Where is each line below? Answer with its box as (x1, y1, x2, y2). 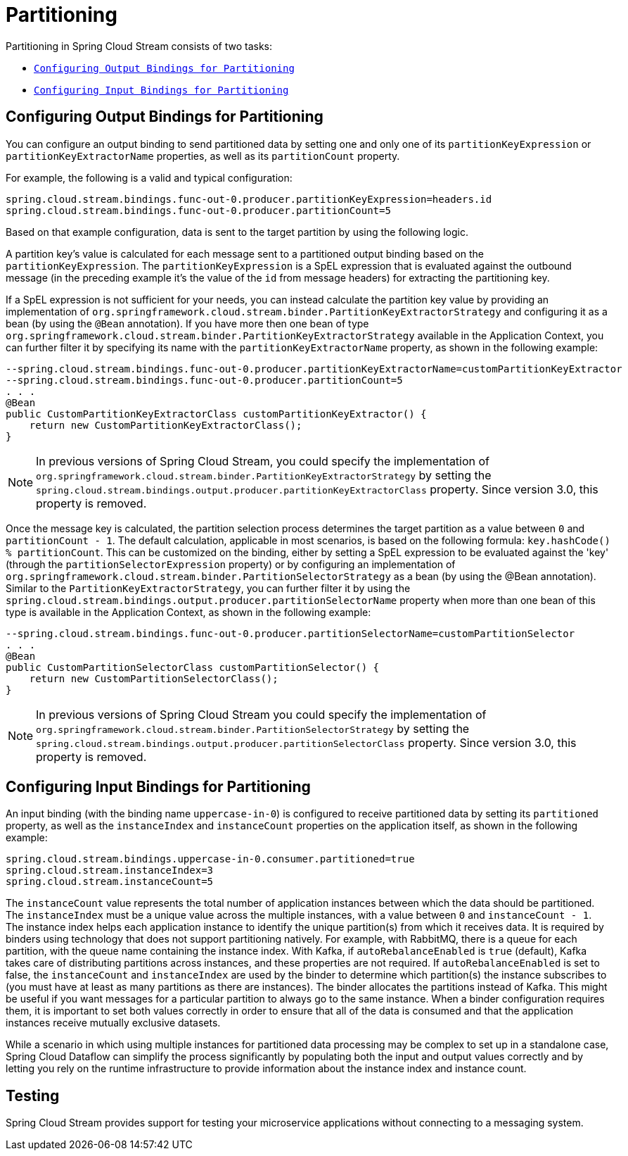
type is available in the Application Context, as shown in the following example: (6, 605, 371, 618)
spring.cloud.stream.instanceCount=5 (6, 876, 214, 888)
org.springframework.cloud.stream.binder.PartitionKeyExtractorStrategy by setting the (36, 467, 492, 482)
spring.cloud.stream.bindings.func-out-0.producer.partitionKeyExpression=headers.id (6, 193, 492, 205)
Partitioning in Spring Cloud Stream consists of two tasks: (6, 39, 273, 52)
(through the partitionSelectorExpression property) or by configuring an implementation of (6, 558, 456, 570)
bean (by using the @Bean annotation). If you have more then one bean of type (6, 317, 369, 329)
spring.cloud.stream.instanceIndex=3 (6, 865, 214, 877)
